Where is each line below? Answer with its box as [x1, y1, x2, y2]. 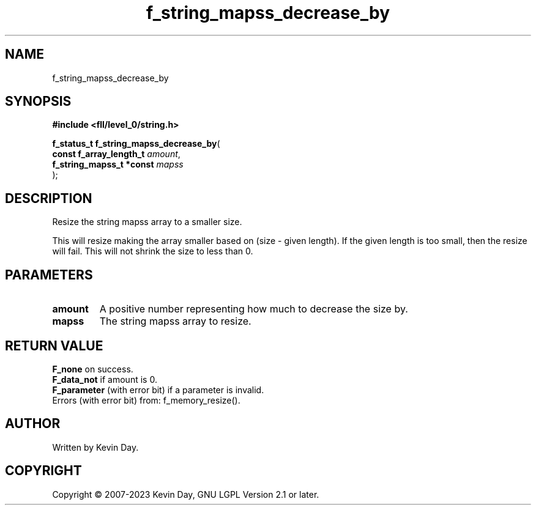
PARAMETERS [5, 267, 93, 283]
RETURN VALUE [5, 338, 103, 353]
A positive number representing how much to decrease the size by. [99, 303, 408, 316]
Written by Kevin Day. [52, 442, 139, 453]
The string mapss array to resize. [99, 315, 251, 328]
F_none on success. [52, 363, 133, 374]
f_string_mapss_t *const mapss [52, 159, 184, 170]
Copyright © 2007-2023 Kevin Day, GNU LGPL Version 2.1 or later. [52, 489, 319, 500]
